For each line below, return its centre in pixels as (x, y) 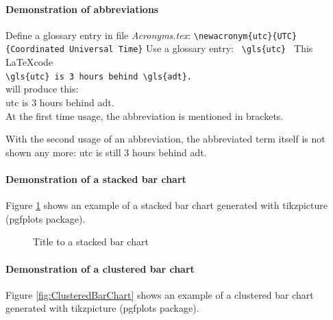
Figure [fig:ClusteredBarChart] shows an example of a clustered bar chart (160, 294)
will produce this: (42, 89)
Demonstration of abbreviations (82, 9)
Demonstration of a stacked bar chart (96, 179)
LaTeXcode (29, 62)
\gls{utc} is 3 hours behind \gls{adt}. (99, 76)
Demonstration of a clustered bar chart (100, 268)
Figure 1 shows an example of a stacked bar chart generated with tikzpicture (166, 205)
